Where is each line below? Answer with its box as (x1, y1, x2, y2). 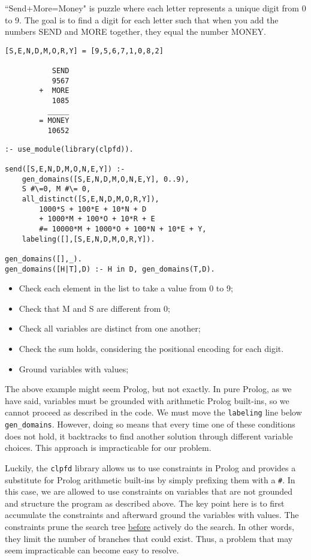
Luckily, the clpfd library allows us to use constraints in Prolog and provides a (5, 461, 296, 474)
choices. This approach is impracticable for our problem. (5, 441, 212, 454)
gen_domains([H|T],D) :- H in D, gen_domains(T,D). (5, 264, 215, 273)
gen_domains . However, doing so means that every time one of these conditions (5, 418, 295, 430)
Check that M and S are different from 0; (19, 302, 170, 314)
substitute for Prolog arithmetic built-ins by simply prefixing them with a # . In (5, 473, 295, 486)
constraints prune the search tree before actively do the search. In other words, (5, 520, 294, 532)
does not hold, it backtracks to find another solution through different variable (5, 429, 293, 442)
